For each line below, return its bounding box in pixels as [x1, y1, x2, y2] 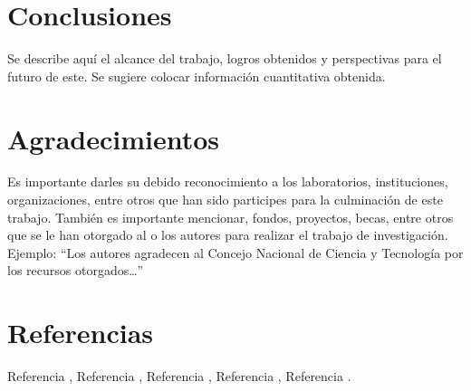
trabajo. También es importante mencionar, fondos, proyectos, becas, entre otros [7, 207, 454, 226]
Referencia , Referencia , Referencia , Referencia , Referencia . [7, 367, 351, 386]
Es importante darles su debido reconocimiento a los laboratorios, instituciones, [7, 172, 448, 191]
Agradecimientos [7, 119, 220, 157]
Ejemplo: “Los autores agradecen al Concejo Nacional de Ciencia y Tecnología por [7, 243, 464, 262]
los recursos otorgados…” [7, 261, 144, 280]
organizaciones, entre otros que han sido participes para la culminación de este [7, 190, 443, 209]
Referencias [7, 314, 154, 351]
